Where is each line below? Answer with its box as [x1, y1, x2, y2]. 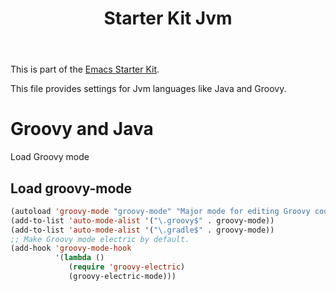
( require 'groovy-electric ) [68, 262, 186, 272]
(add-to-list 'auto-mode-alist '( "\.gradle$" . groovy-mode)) [10, 225, 275, 235]
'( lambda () [54, 253, 105, 263]
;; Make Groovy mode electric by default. [10, 234, 190, 244]
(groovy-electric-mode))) [68, 272, 177, 282]
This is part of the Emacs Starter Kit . [10, 63, 160, 76]
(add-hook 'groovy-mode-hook [10, 243, 132, 254]
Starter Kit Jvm [103, 7, 233, 30]
